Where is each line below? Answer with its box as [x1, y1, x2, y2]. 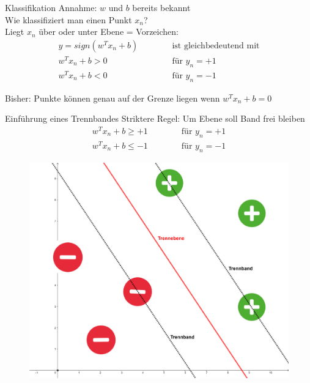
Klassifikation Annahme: [5, 1, 97, 13]
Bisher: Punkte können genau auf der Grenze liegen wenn [5, 91, 220, 104]
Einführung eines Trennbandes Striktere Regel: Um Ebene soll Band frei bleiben [5, 112, 305, 125]
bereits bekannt [132, 1, 191, 13]
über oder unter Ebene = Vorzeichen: [39, 25, 179, 38]
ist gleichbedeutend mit [172, 41, 260, 50]
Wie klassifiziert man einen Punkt [5, 13, 132, 26]
